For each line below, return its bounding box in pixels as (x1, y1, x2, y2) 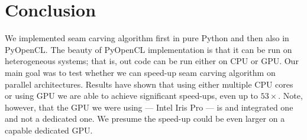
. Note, (278, 89, 303, 102)
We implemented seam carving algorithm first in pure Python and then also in (5, 32, 289, 44)
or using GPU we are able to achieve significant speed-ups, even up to (5, 89, 258, 102)
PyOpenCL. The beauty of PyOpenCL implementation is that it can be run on (5, 43, 292, 55)
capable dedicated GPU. (5, 124, 93, 136)
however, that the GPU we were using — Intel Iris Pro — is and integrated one (5, 101, 293, 113)
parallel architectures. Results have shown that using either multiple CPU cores (5, 78, 293, 90)
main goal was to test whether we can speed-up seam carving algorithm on (5, 66, 276, 78)
